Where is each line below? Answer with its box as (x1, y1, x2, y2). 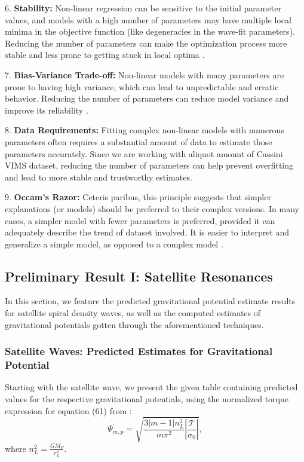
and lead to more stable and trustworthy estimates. (5, 170, 192, 183)
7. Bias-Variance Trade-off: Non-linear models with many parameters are (5, 68, 284, 81)
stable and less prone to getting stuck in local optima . (5, 48, 205, 61)
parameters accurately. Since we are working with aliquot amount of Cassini (5, 147, 283, 160)
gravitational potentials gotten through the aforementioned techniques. (5, 318, 264, 331)
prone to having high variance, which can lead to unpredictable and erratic (5, 80, 279, 93)
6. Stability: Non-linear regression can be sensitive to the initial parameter (5, 2, 281, 14)
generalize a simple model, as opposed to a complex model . (5, 237, 223, 250)
